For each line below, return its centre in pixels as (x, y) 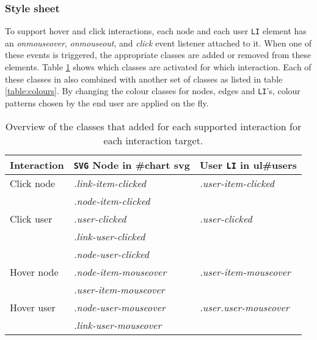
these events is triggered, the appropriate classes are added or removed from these (158, 55)
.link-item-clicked (110, 183)
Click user (31, 218)
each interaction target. (153, 140)
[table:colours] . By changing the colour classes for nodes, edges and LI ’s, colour (153, 91)
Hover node (34, 272)
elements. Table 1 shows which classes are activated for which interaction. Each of (158, 67)
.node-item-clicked (112, 201)
